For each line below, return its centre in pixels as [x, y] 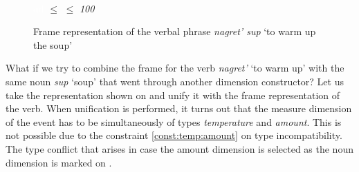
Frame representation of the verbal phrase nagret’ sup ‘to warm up [175, 31]
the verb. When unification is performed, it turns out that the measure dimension [179, 108]
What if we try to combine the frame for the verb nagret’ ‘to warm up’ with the [175, 68]
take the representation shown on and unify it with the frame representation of [173, 95]
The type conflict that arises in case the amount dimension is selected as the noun [179, 148]
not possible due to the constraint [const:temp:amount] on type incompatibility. [174, 135]
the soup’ [53, 44]
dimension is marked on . [59, 162]
